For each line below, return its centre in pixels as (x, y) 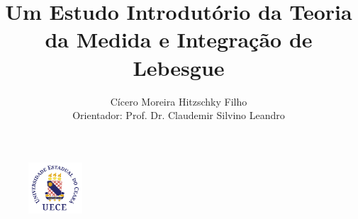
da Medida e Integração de (179, 39)
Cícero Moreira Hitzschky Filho (179, 101)
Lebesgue (179, 67)
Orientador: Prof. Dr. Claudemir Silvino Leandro (179, 115)
